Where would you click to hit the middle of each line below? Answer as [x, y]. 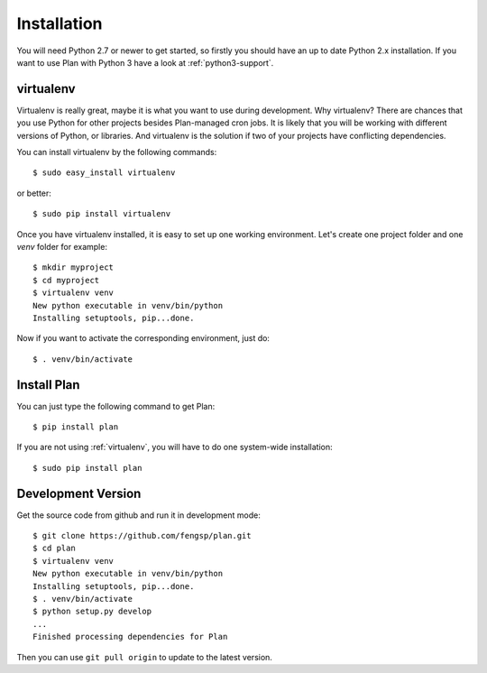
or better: [34, 193]
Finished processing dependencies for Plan [130, 637]
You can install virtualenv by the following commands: [117, 152]
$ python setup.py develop [92, 612]
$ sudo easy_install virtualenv [104, 173]
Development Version [79, 493]
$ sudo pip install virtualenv [102, 214]
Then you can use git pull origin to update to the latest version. [144, 657]
